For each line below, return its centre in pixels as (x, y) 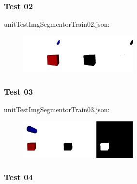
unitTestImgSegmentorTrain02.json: (57, 24)
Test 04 (18, 176)
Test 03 (18, 91)
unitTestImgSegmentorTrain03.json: (57, 109)
